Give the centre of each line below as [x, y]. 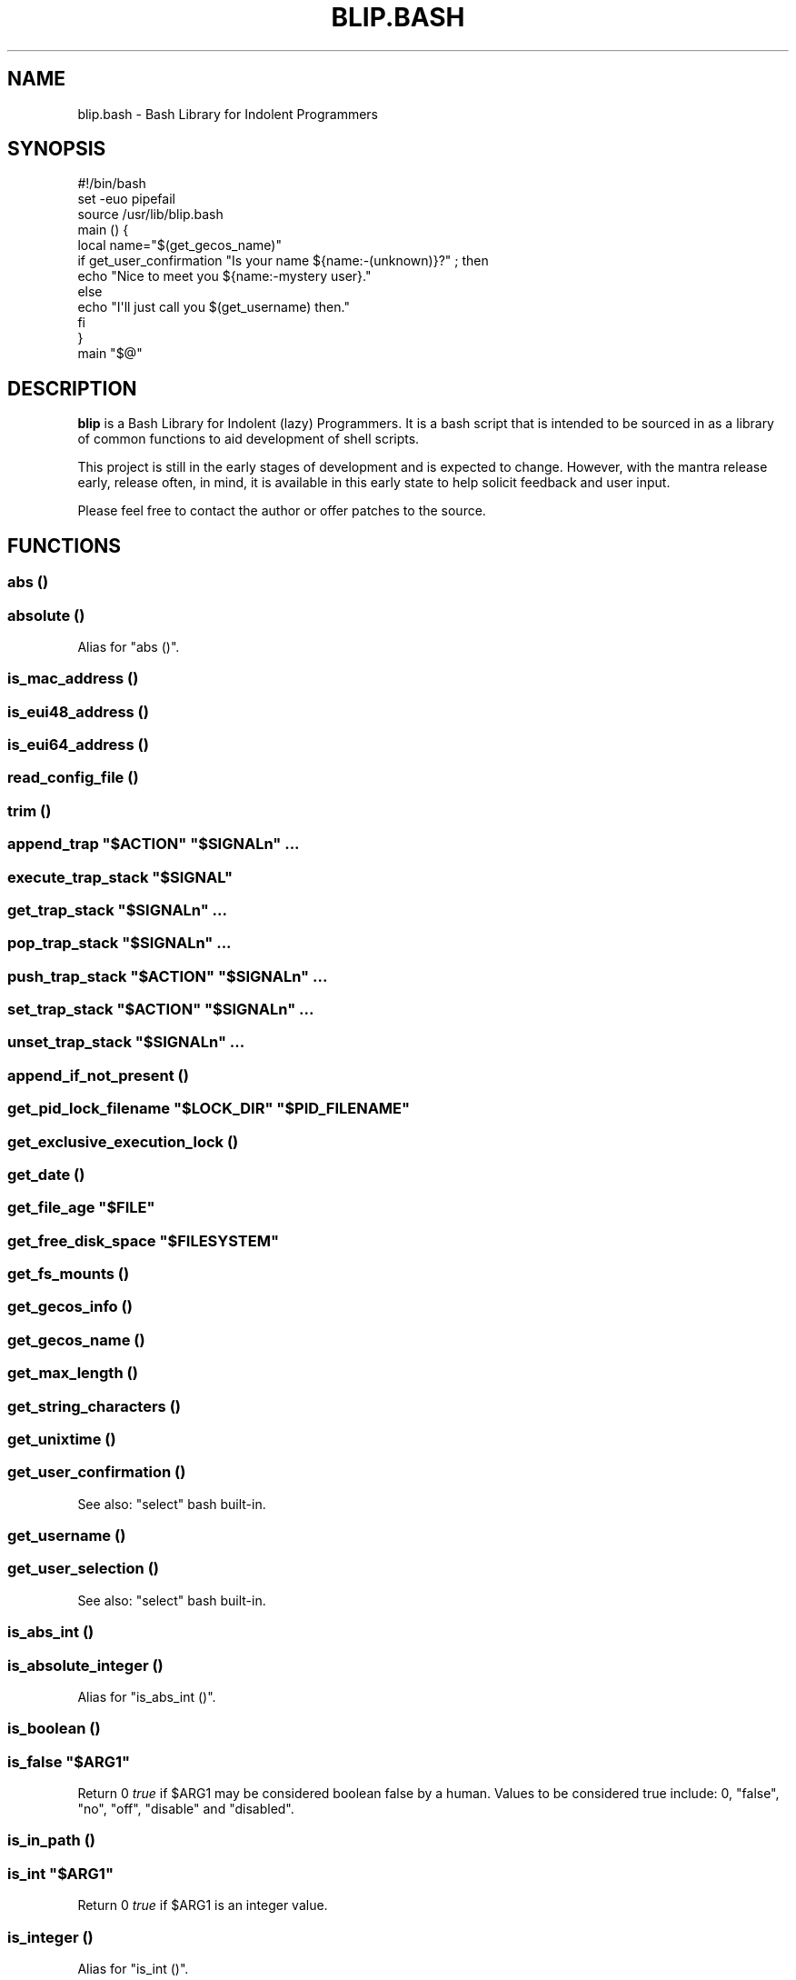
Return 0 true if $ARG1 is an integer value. [203, 1905]
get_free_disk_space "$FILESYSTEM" [143, 1240]
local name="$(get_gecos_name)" [179, 245]
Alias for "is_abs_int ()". [147, 1696]
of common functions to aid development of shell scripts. [249, 439]
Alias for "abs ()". [129, 646]
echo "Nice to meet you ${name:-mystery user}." [224, 276]
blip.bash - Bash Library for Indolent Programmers [228, 114]
